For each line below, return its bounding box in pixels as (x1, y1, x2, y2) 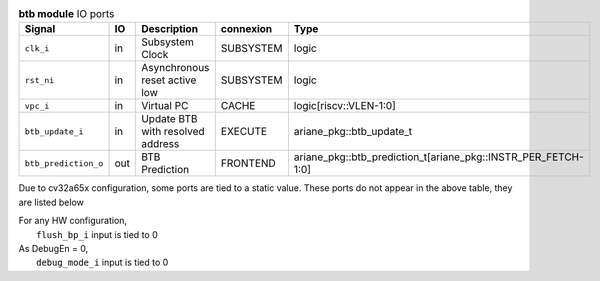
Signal (24, 22, 56, 36)
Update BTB (141, 112, 198, 126)
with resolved (141, 125, 205, 139)
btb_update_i (24, 126, 84, 137)
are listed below (18, 196, 85, 208)
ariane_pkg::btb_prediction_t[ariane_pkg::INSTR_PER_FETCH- (293, 150, 584, 164)
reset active (141, 73, 197, 87)
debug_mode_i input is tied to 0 (36, 256, 169, 269)
